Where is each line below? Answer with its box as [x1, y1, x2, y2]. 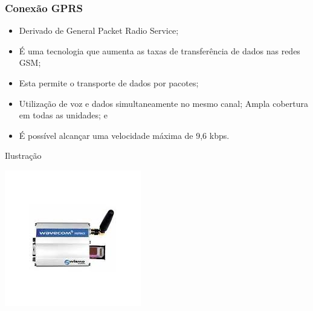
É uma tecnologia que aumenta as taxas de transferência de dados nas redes [19, 44, 300, 57]
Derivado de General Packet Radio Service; [19, 24, 179, 37]
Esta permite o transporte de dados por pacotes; [19, 77, 199, 89]
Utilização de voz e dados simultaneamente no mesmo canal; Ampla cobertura [19, 97, 308, 109]
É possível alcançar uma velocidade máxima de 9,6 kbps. [19, 129, 230, 141]
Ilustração [5, 149, 42, 162]
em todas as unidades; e [19, 109, 108, 121]
